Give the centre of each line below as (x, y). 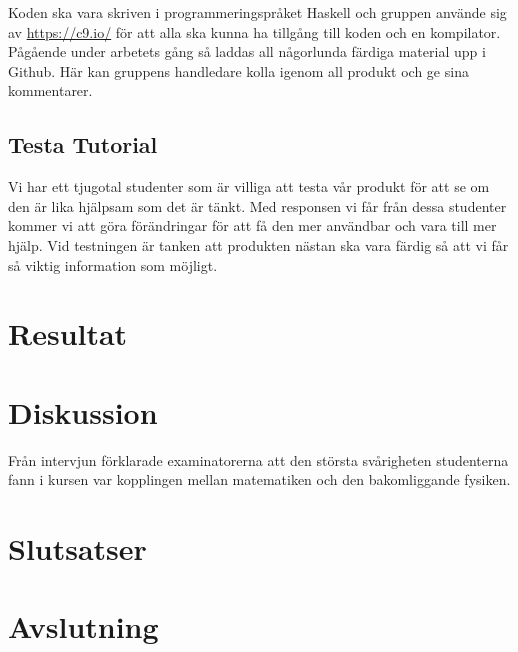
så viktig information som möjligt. (113, 264)
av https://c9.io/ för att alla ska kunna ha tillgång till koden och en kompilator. (254, 31)
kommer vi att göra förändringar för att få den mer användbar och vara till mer (252, 225)
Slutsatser (77, 548)
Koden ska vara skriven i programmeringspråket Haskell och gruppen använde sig (257, 12)
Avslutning (83, 626)
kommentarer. (50, 90)
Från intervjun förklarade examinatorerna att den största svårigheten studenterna (258, 459)
